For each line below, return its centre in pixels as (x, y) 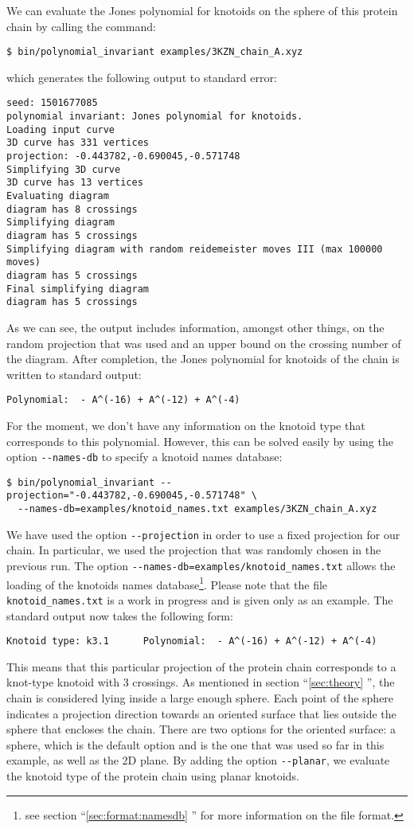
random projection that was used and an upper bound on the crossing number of (204, 343)
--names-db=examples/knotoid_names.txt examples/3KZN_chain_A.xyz (197, 509)
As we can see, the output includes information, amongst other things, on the (195, 327)
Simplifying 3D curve (64, 169)
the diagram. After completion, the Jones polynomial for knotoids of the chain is (203, 359)
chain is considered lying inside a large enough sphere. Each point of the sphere (200, 698)
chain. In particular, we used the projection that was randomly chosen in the (194, 550)
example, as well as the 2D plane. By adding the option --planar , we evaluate (198, 760)
